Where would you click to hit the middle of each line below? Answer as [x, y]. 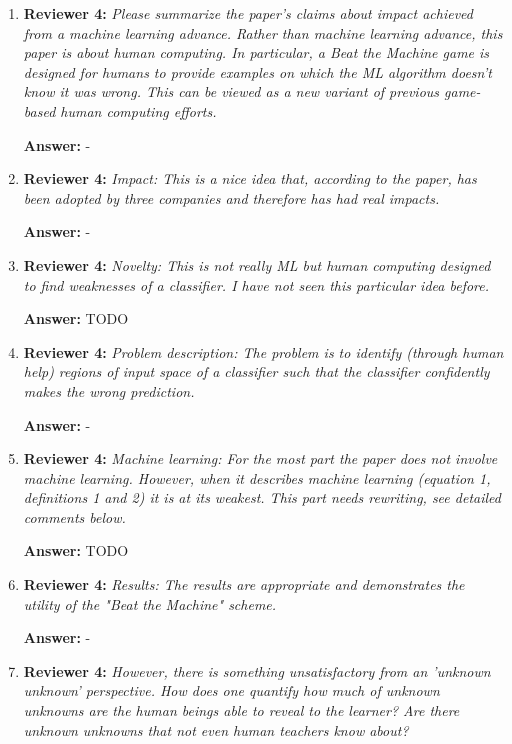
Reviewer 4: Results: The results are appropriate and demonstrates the [244, 584]
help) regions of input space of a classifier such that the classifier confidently [256, 371]
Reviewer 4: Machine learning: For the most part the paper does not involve [260, 458]
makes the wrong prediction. [109, 390]
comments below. [74, 516]
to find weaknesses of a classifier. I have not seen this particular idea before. [256, 284]
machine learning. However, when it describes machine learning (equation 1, [257, 477]
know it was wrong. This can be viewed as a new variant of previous [231, 91]
